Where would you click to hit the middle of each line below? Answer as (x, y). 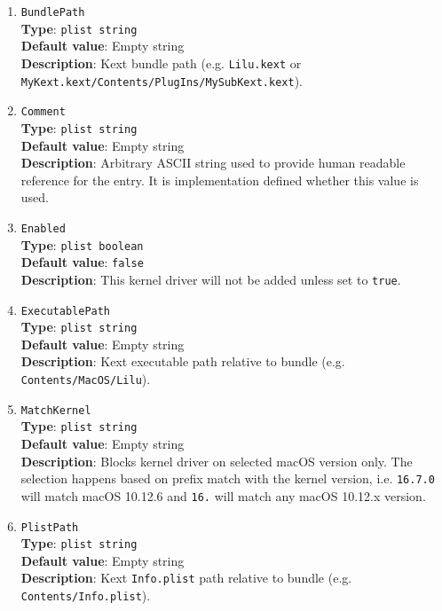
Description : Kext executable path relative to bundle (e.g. (183, 361)
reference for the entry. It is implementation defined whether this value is (220, 180)
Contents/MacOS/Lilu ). (86, 379)
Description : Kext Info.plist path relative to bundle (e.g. (186, 578)
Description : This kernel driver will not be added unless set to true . (211, 279)
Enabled (43, 228)
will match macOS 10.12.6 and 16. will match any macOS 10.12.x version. (223, 495)
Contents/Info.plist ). (86, 595)
